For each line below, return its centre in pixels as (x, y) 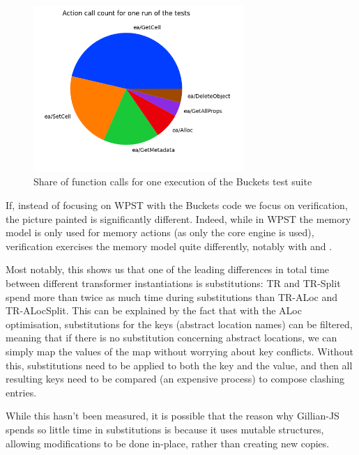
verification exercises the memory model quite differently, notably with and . (169, 246)
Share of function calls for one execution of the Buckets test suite (173, 182)
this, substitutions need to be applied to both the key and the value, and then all (179, 365)
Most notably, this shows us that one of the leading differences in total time (168, 269)
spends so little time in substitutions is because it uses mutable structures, (165, 429)
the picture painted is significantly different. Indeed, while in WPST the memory (178, 218)
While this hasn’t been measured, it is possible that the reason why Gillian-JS (173, 416)
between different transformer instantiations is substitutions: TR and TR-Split (173, 283)
